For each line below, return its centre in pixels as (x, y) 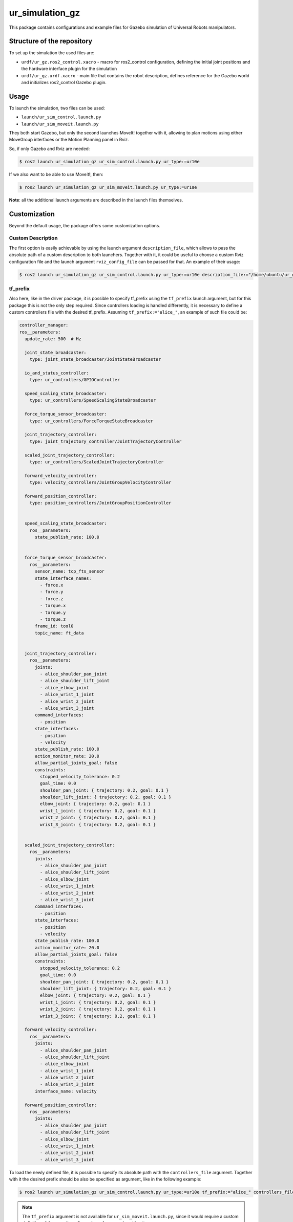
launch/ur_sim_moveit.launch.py (60, 124)
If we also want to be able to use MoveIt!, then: (56, 174)
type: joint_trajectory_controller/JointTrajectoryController (105, 441)
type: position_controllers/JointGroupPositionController (100, 503)
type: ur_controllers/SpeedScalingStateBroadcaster (93, 400)
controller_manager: (44, 325)
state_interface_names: (63, 578)
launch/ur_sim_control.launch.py (61, 117)
